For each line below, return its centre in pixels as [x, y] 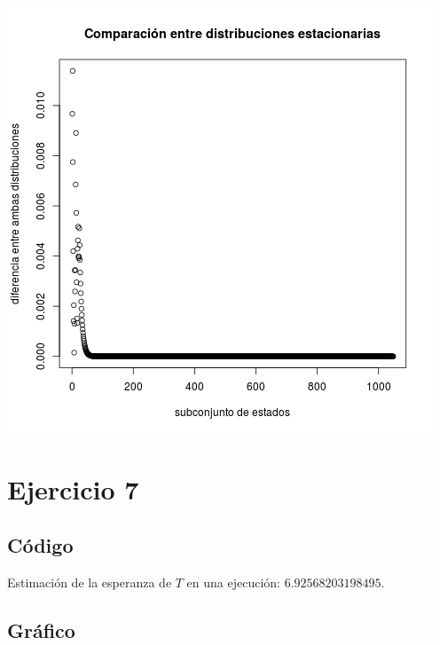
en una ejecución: [234, 582]
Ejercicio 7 [73, 488]
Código [40, 545]
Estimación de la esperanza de [90, 582]
